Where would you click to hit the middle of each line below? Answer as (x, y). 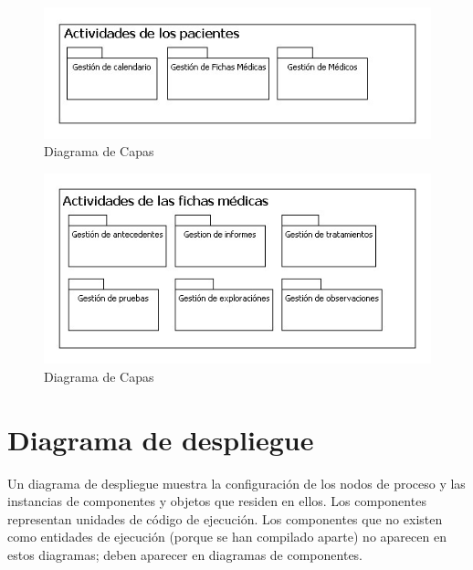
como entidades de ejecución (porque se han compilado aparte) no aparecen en (227, 537)
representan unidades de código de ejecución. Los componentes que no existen (225, 518)
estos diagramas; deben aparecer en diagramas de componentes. (185, 555)
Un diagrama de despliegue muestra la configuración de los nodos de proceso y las (236, 483)
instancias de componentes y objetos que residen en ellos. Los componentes (217, 501)
